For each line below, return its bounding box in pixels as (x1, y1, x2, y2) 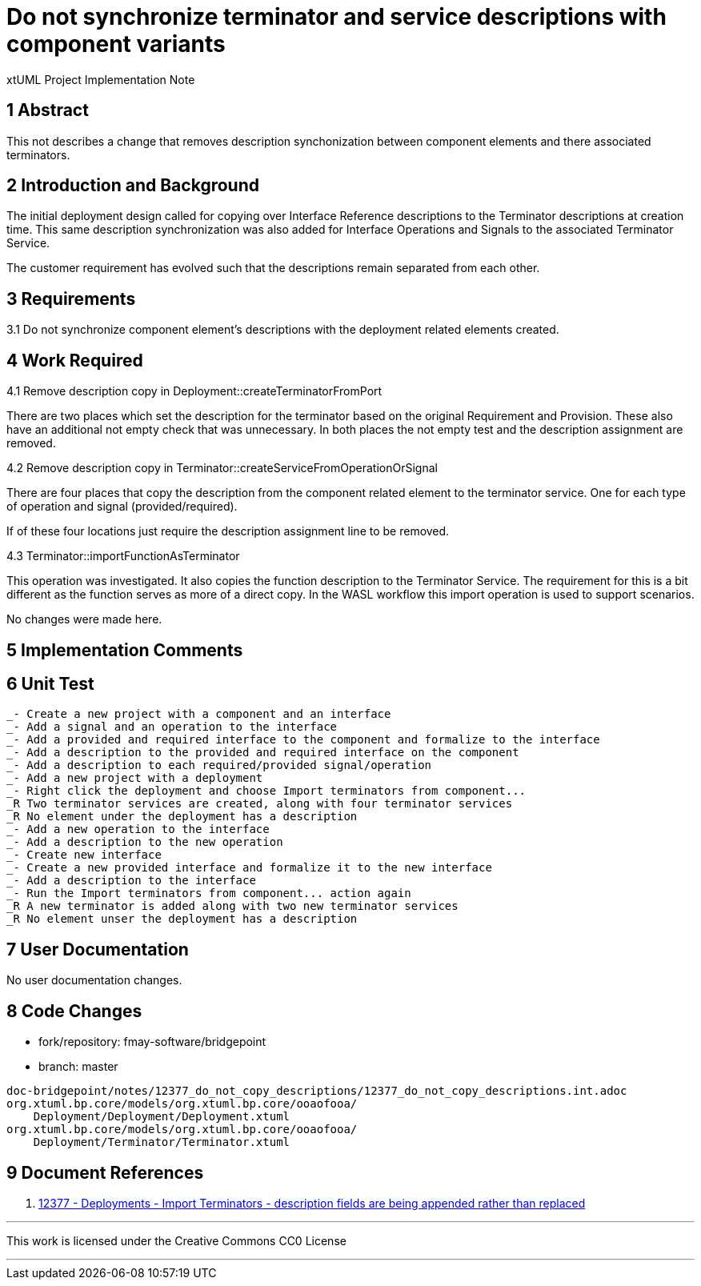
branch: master (38, 1060, 118, 1074)
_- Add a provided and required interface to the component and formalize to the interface (6, 733, 600, 747)
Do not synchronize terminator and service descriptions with (6, 3, 667, 30)
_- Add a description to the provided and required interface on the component (6, 746, 519, 759)
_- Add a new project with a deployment (6, 771, 263, 785)
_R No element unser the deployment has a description (6, 912, 358, 926)
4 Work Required (6, 350, 143, 371)
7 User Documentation (6, 939, 189, 959)
